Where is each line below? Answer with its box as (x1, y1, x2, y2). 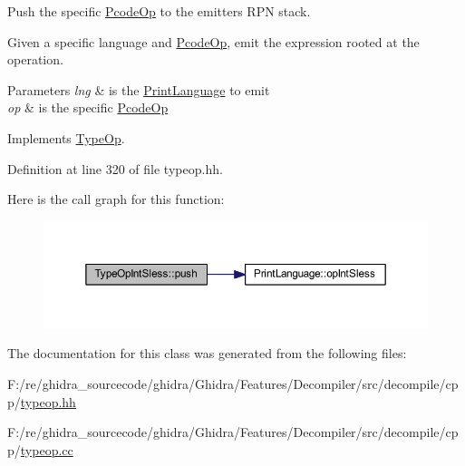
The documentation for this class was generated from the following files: (7, 344, 407, 363)
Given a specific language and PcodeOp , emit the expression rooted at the (7, 32, 420, 51)
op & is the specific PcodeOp (7, 98, 169, 117)
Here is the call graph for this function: (7, 189, 225, 209)
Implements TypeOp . (7, 128, 125, 147)
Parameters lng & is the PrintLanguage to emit (7, 80, 270, 99)
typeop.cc (20, 440, 73, 459)
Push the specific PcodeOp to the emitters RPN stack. (7, 2, 311, 20)
